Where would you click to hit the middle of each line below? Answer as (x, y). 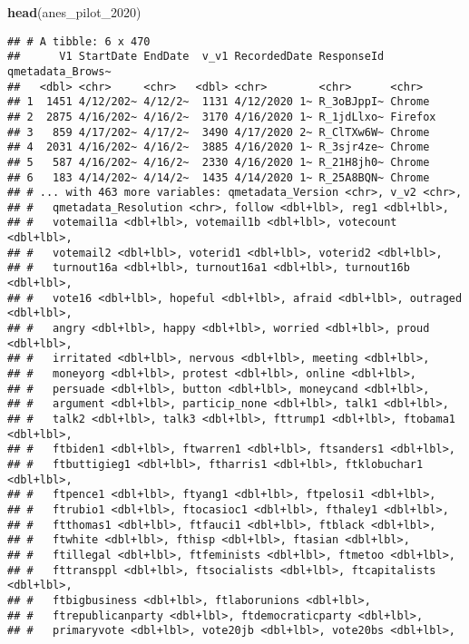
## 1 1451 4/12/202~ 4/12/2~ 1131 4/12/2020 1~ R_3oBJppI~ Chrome (219, 102)
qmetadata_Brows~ (59, 71)
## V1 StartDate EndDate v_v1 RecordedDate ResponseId (196, 57)
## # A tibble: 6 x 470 (79, 41)
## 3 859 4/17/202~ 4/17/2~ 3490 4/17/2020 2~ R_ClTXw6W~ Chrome (219, 132)
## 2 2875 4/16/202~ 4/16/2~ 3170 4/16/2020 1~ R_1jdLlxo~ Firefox (222, 117)
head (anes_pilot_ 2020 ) (74, 12)
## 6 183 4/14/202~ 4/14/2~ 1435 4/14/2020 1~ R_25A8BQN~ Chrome (219, 177)
